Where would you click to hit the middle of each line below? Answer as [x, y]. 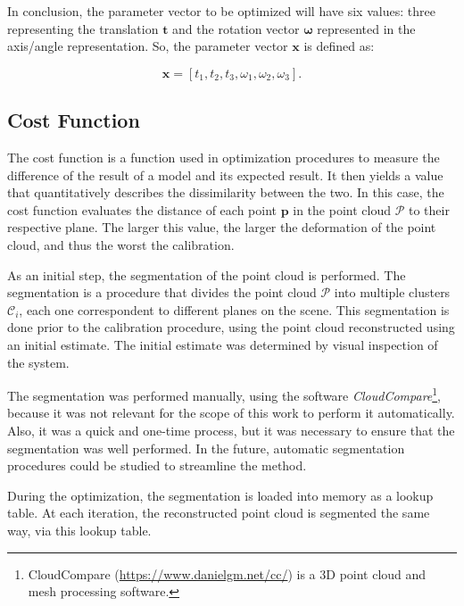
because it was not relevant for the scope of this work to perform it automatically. [231, 413]
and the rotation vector [236, 28]
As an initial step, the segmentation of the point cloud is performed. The [207, 274]
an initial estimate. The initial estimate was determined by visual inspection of [223, 344]
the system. [38, 362]
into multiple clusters [392, 292]
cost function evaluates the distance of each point [142, 209]
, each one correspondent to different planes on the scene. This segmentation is [234, 309]
